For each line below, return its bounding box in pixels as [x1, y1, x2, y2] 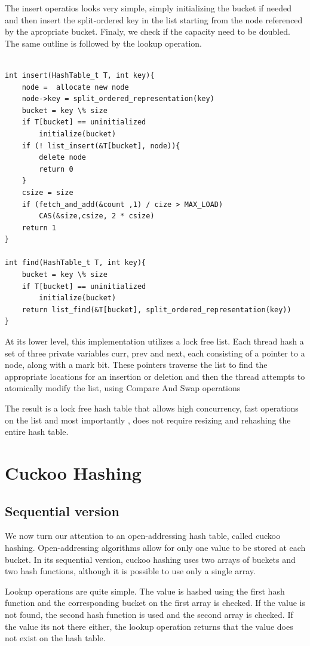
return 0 [39, 164, 73, 173]
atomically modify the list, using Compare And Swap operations [5, 382, 241, 394]
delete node [39, 153, 87, 162]
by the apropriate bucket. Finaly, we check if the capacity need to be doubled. [5, 25, 290, 38]
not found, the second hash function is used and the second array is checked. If [5, 608, 293, 620]
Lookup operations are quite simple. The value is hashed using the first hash [5, 584, 285, 597]
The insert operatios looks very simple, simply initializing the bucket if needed [5, 2, 292, 14]
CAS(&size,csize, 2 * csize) [39, 212, 155, 221]
